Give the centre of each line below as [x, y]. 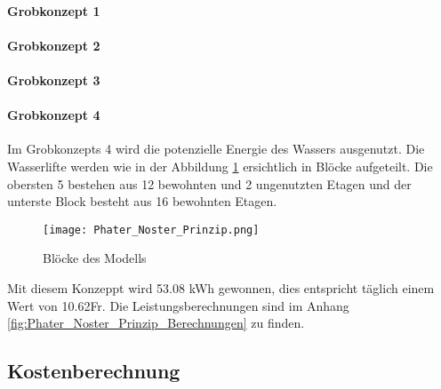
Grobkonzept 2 [54, 45]
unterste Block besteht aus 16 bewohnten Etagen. [142, 201]
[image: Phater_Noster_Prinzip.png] [151, 230]
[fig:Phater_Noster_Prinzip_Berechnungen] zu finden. [156, 323]
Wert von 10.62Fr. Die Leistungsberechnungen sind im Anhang [178, 305]
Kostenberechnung [94, 371]
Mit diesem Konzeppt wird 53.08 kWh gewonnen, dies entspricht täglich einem [221, 287]
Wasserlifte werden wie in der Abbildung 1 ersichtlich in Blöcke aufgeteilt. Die [220, 166]
